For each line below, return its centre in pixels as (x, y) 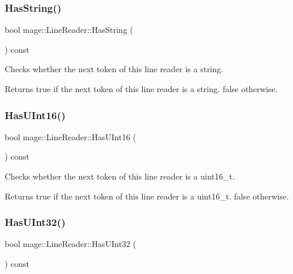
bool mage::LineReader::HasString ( (69, 30)
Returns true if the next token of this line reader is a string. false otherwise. (141, 89)
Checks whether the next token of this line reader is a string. (114, 69)
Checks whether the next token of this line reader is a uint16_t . (120, 176)
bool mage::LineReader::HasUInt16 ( (70, 136)
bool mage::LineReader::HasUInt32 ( (70, 244)
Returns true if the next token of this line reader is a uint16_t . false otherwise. (147, 196)
